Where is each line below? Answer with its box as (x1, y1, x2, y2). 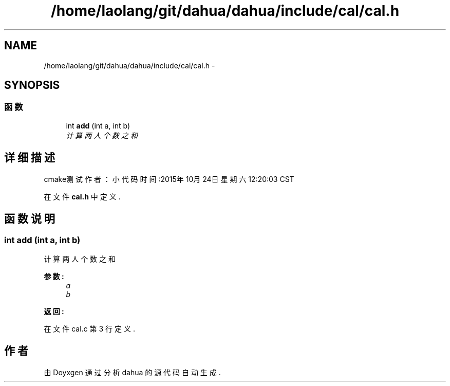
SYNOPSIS (4, 79, 60, 92)
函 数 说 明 (4, 212, 55, 226)
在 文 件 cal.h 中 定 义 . (44, 192, 121, 201)
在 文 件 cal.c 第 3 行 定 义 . (44, 324, 135, 333)
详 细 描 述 (4, 151, 55, 164)
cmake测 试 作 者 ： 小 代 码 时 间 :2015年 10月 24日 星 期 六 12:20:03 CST (44, 174, 294, 183)
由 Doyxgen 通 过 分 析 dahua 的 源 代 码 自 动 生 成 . (44, 367, 221, 377)
